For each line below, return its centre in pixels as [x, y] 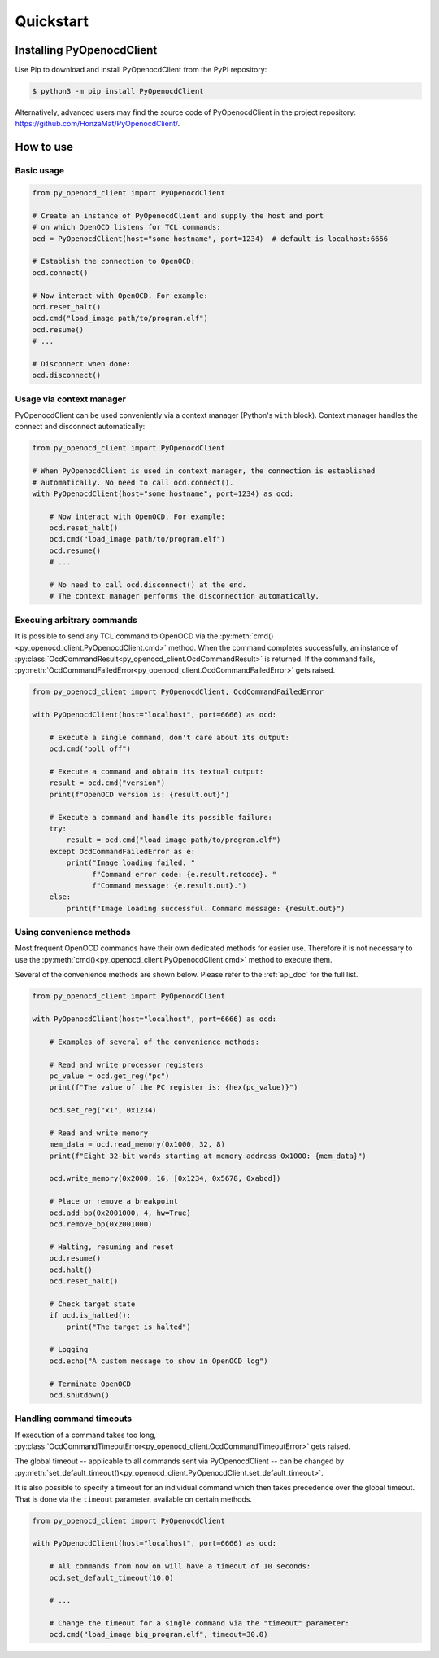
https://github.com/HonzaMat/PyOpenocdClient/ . [98, 124]
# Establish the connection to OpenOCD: [113, 261]
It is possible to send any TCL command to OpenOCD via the [117, 636]
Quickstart [52, 21]
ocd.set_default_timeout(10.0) [111, 1577]
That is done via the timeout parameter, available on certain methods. [133, 1499]
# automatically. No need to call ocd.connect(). [133, 482]
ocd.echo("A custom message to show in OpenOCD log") [159, 1361]
